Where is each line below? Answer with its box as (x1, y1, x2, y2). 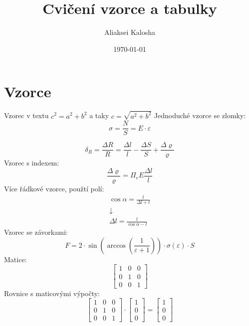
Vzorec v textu (4, 110, 49, 121)
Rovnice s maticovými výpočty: (4, 288, 100, 298)
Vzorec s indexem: (4, 158, 59, 168)
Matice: (4, 254, 27, 264)
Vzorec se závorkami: (4, 227, 68, 237)
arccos (107, 242, 126, 249)
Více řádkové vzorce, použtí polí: (4, 183, 104, 193)
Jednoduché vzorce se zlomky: (154, 110, 246, 121)
